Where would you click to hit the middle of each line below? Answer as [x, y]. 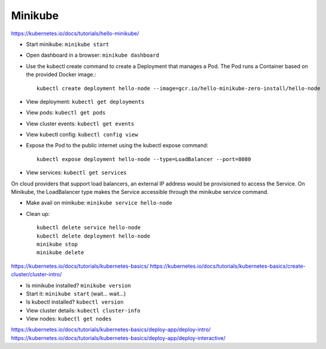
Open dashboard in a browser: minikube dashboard [93, 55]
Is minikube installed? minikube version [79, 285]
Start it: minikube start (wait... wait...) [76, 294]
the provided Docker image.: [61, 75]
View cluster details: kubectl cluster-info [83, 310]
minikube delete [60, 253]
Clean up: [38, 214]
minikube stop [57, 244]
